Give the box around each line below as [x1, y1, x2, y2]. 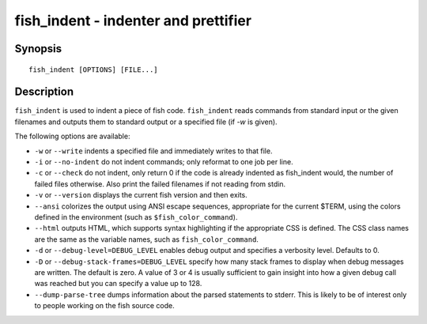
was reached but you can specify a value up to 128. [34, 279, 202, 288]
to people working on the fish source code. [34, 301, 176, 311]
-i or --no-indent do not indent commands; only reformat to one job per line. [34, 157, 293, 167]
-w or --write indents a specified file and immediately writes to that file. [34, 146, 273, 156]
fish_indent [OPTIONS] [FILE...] [28, 65, 158, 74]
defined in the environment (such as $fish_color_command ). [34, 212, 238, 221]
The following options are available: [14, 131, 130, 141]
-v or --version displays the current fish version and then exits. [34, 190, 248, 200]
